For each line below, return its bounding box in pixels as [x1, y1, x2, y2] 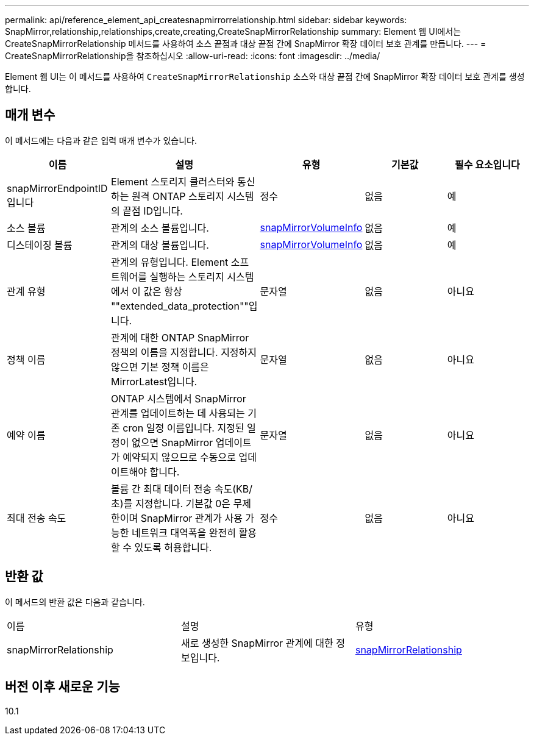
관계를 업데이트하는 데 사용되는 [111, 407, 245, 419]
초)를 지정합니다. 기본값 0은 [111, 497, 231, 510]
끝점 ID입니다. [123, 204, 183, 217]
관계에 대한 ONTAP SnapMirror [111, 331, 249, 344]
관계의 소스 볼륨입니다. [111, 221, 209, 234]
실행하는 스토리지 [149, 270, 224, 283]
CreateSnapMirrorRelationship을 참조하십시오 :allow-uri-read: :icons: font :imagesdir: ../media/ [5, 51, 380, 61]
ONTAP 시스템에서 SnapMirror [111, 392, 246, 405]
